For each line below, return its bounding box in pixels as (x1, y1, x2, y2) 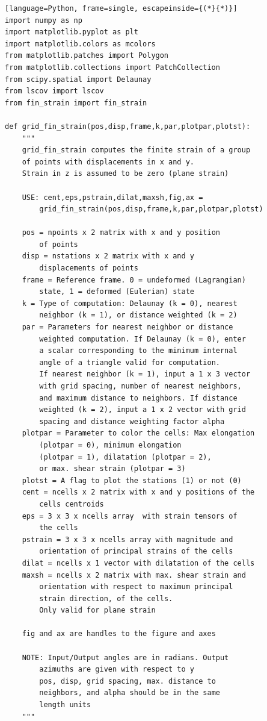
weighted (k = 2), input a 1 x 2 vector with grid (39, 405, 246, 414)
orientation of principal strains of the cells (39, 547, 233, 556)
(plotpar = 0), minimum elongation (39, 440, 182, 449)
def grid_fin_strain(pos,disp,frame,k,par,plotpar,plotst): (5, 122, 251, 131)
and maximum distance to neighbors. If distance (39, 393, 238, 402)
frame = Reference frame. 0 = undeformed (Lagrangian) (22, 275, 246, 284)
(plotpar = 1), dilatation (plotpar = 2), (39, 452, 212, 461)
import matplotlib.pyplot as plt (5, 28, 138, 37)
